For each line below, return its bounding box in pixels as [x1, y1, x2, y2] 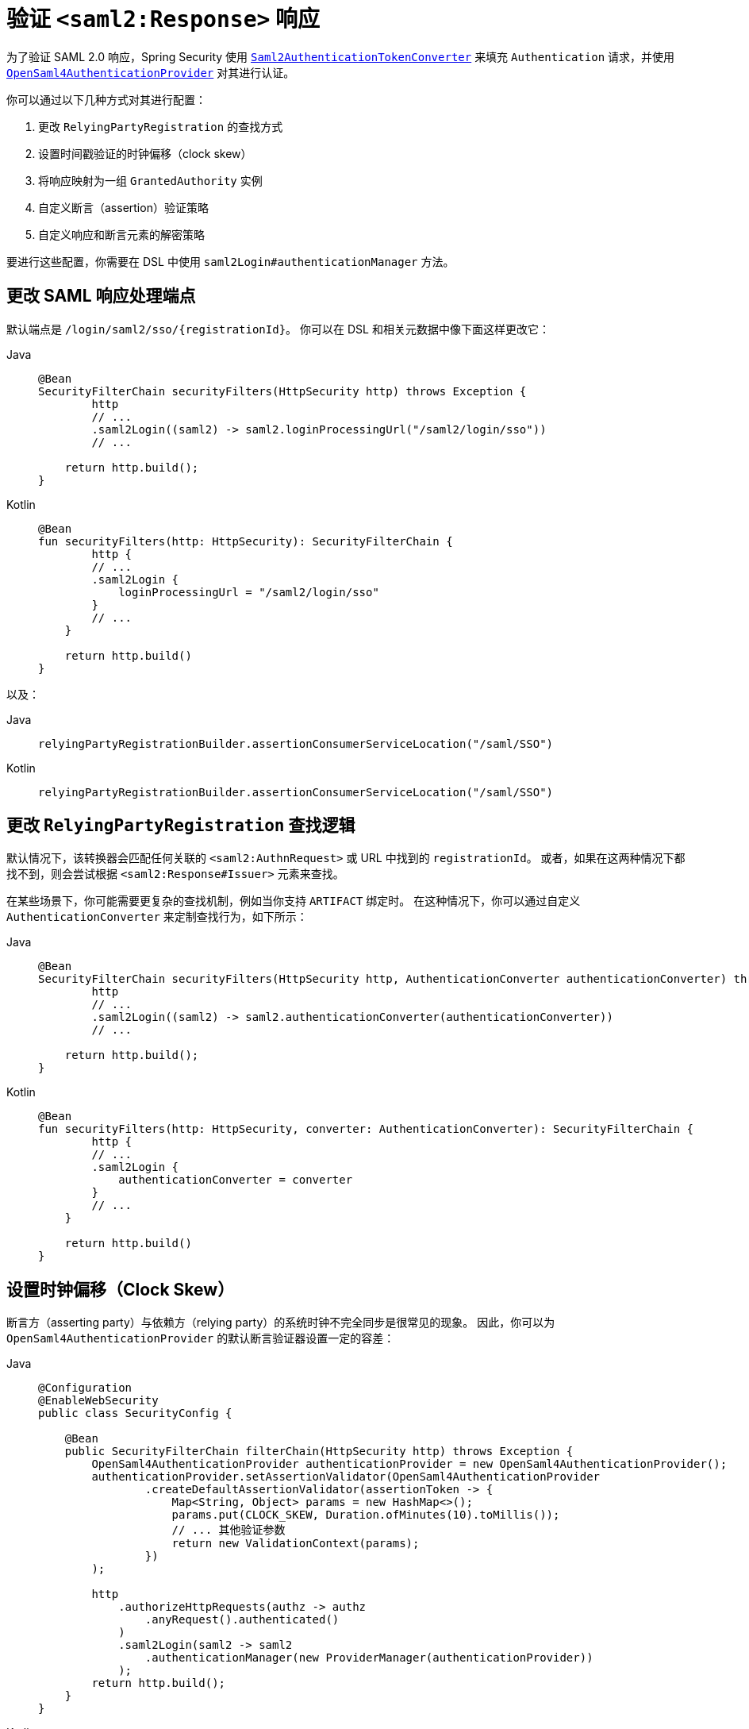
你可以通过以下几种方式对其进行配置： [6, 92, 206, 106]
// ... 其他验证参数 [171, 1523, 286, 1537]
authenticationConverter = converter [118, 1173, 353, 1187]
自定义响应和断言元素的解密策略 [38, 227, 205, 241]
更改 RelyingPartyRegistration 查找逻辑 [6, 815, 355, 836]
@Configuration [38, 1381, 133, 1395]
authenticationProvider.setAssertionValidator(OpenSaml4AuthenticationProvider [91, 1470, 601, 1484]
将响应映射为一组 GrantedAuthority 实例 [38, 173, 263, 187]
